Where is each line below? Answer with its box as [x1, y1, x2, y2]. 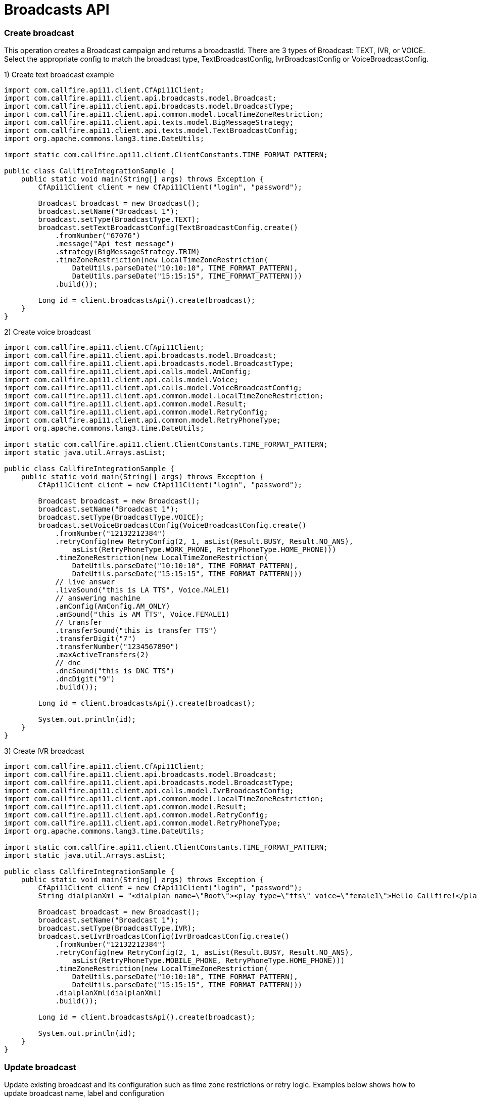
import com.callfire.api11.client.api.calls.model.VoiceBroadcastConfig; [4, 384, 303, 392]
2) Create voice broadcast [4, 328, 91, 337]
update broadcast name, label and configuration [4, 1088, 164, 1097]
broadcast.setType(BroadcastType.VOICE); [38, 513, 205, 522]
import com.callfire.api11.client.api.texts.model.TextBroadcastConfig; [4, 126, 298, 135]
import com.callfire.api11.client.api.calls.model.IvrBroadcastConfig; [4, 787, 294, 795]
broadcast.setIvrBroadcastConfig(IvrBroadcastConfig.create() [38, 932, 290, 941]
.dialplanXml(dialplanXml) [55, 989, 162, 997]
